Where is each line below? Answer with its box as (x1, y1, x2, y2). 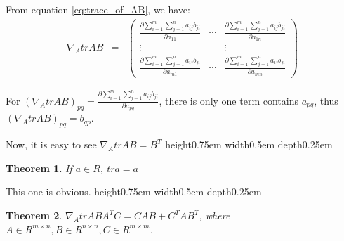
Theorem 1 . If (6, 160, 72, 175)
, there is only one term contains (159, 93, 298, 108)
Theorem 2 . (6, 208, 62, 222)
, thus (314, 93, 338, 108)
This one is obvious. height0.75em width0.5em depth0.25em (6, 184, 262, 199)
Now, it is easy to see (6, 137, 97, 152)
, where (199, 208, 230, 222)
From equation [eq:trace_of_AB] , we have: (6, 2, 190, 16)
